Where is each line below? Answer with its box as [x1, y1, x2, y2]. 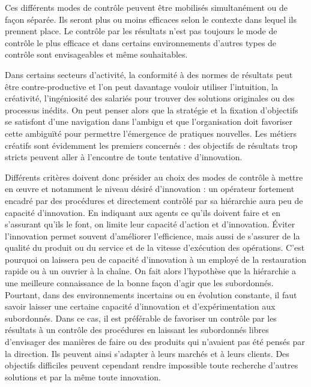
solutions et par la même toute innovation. [5, 370, 161, 383]
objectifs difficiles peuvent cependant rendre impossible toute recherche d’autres [5, 359, 298, 371]
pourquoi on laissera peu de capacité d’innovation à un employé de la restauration [5, 253, 307, 265]
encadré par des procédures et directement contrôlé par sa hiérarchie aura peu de [5, 194, 303, 206]
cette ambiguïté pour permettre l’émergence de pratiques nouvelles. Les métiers [5, 127, 297, 139]
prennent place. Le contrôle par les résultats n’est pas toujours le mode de [5, 25, 277, 37]
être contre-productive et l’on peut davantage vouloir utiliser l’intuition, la [5, 80, 278, 92]
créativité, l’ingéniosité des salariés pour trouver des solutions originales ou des [5, 92, 295, 104]
